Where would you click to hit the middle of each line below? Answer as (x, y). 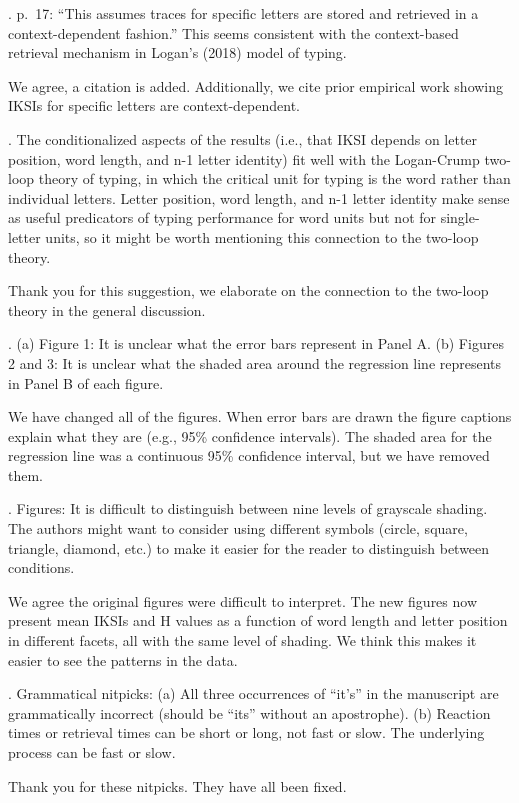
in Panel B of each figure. (86, 382)
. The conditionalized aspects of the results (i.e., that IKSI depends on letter (243, 138)
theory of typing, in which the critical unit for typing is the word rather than (274, 178)
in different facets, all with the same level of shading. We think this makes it (242, 640)
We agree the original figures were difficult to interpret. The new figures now (243, 600)
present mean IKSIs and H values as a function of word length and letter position (258, 620)
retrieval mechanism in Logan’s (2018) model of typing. (177, 52)
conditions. (41, 567)
